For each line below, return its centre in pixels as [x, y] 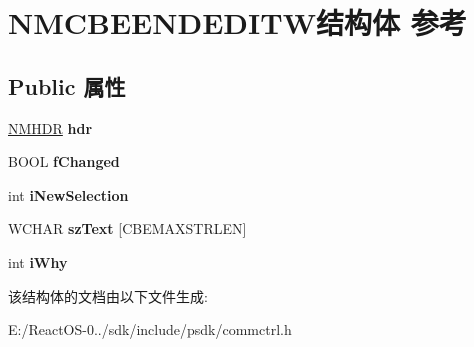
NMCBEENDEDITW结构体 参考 [237, 22]
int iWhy [38, 261]
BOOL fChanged [64, 161]
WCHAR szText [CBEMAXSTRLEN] [127, 228]
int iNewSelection [68, 194]
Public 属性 [67, 85]
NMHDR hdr [50, 127]
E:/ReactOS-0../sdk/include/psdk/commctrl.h [150, 329]
